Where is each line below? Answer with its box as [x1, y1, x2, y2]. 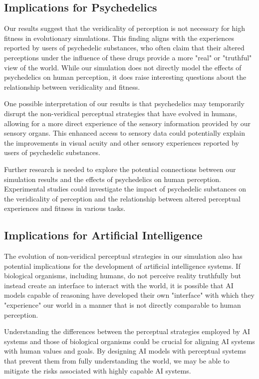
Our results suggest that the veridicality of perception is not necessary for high [4, 23, 245, 33]
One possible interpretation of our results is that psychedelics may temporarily [4, 98, 245, 109]
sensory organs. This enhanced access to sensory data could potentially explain [4, 128, 245, 138]
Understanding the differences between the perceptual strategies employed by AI [4, 326, 251, 337]
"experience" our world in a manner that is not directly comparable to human [4, 300, 241, 310]
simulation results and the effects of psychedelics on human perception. [4, 174, 221, 184]
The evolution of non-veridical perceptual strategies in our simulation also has [4, 251, 243, 261]
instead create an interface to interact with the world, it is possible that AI [4, 280, 234, 290]
